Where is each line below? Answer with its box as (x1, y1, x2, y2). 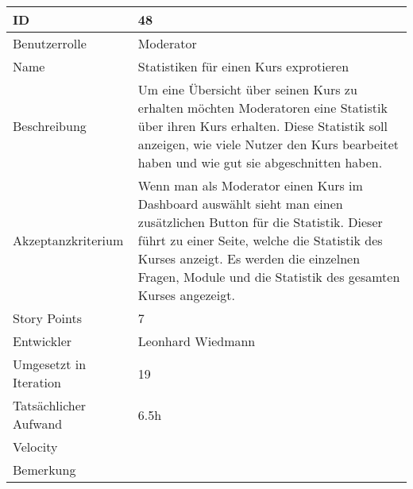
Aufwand (13, 414, 63, 433)
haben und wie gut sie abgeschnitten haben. (137, 153, 383, 171)
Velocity (13, 437, 58, 456)
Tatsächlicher (13, 396, 87, 414)
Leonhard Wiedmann (137, 332, 256, 350)
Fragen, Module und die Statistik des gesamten (137, 268, 400, 286)
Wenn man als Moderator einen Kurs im (137, 176, 363, 194)
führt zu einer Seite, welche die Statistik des (137, 231, 383, 249)
